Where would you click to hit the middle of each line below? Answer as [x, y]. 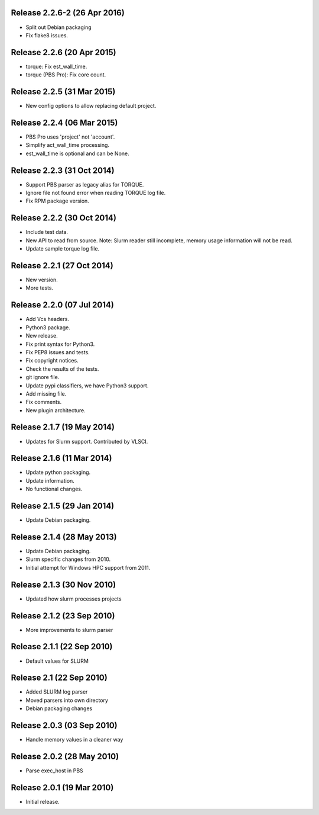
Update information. [50, 480]
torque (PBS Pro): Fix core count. [66, 75]
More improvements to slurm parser [69, 630]
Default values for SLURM [57, 661]
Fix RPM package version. [58, 201]
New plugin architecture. [56, 410]
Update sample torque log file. [63, 249]
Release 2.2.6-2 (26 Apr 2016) [68, 13]
